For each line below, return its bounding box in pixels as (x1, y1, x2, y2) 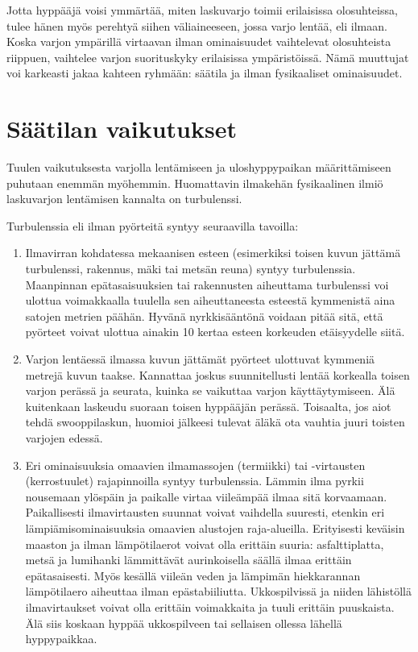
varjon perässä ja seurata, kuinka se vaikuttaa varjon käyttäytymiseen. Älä (25, 382, 395, 399)
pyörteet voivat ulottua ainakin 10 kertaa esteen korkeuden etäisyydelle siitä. (25, 323, 405, 340)
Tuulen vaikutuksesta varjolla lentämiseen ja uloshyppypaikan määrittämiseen (6, 159, 391, 176)
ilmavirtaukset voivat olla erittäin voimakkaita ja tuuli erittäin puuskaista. (25, 598, 395, 615)
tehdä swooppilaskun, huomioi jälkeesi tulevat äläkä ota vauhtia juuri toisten (25, 413, 405, 430)
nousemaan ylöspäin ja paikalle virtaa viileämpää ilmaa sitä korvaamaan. (25, 488, 387, 505)
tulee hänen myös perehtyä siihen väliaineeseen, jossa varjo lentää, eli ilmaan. (6, 17, 387, 34)
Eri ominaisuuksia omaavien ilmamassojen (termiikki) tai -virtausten (25, 456, 366, 473)
